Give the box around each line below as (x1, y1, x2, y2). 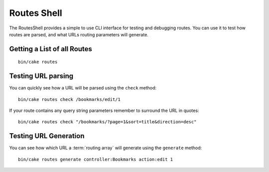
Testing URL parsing (9, 72, 74, 81)
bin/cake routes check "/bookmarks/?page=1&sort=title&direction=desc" (18, 119, 197, 125)
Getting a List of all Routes (9, 45, 92, 53)
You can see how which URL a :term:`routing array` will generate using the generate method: (9, 145, 202, 151)
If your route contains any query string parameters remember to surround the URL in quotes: (9, 107, 199, 114)
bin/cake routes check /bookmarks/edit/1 (18, 96, 121, 102)
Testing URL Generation (9, 132, 85, 140)
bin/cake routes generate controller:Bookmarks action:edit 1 (18, 157, 173, 162)
